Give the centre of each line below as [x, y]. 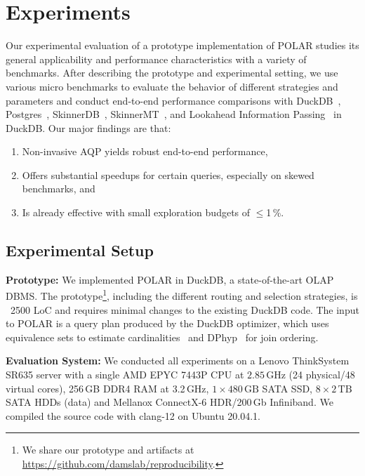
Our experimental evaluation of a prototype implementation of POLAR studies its [182, 45]
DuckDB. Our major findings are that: [88, 127]
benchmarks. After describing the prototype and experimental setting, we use [172, 73]
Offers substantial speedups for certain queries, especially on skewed [168, 174]
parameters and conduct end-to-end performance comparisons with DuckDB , [173, 100]
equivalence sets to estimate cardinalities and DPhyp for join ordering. [162, 337]
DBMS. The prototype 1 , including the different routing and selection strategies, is [182, 295]
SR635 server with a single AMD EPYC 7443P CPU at [125, 375]
